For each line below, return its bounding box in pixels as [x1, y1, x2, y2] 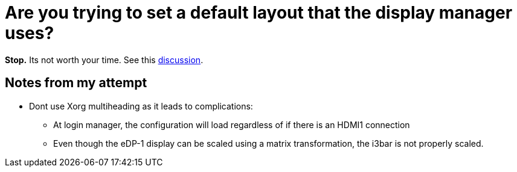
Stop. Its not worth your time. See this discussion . [5, 54, 204, 65]
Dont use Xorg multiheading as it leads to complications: [29, 100, 253, 111]
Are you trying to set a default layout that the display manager [5, 2, 513, 23]
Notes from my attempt [5, 75, 147, 91]
